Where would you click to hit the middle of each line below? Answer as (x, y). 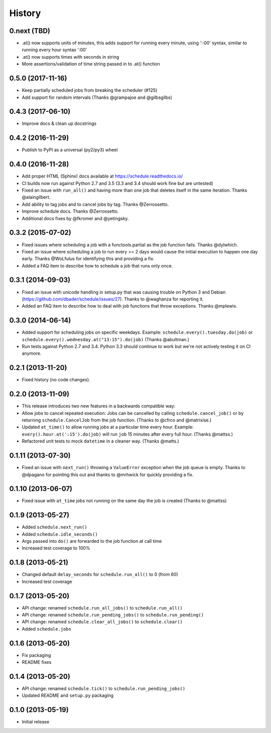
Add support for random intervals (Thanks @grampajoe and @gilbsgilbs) (97, 97)
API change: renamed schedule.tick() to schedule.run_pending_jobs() (104, 689)
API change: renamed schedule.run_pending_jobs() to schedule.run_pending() (113, 615)
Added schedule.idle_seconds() (60, 534)
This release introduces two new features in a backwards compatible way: (99, 406)
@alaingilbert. (36, 197)
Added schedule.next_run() (54, 527)
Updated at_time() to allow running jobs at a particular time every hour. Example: (108, 427)
